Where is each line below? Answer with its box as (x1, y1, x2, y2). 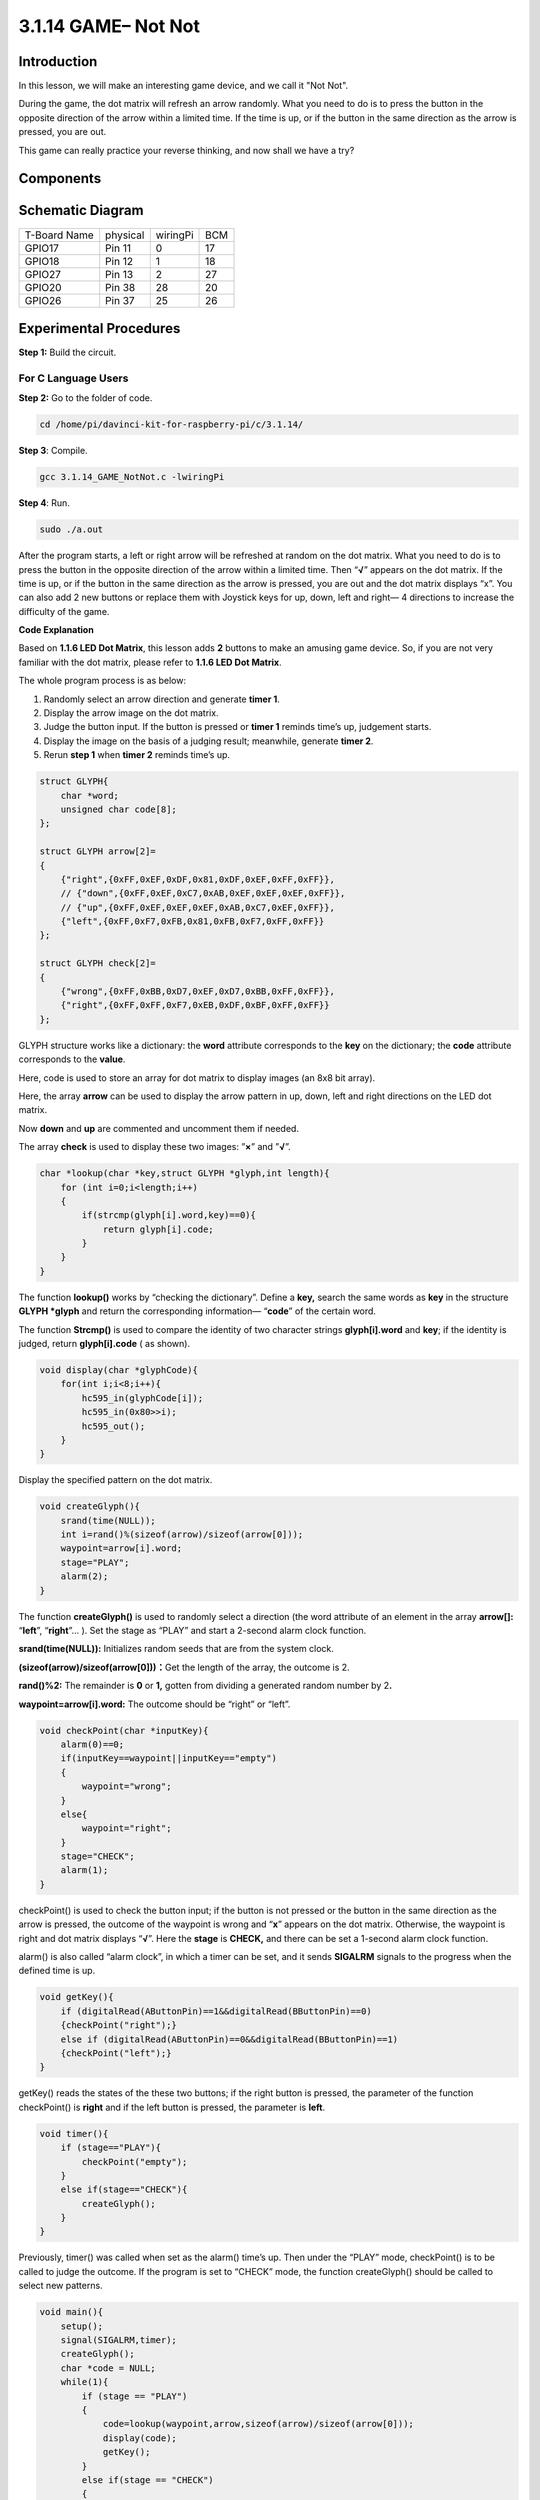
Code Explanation (18, 624, 94, 636)
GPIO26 (24, 293, 62, 307)
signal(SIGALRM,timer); (60, 2334, 177, 2345)
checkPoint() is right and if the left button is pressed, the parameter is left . (18, 2101, 325, 2113)
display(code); (102, 2432, 177, 2444)
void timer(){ (39, 2128, 109, 2139)
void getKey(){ (39, 1991, 114, 2003)
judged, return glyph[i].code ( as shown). (18, 1338, 190, 1350)
